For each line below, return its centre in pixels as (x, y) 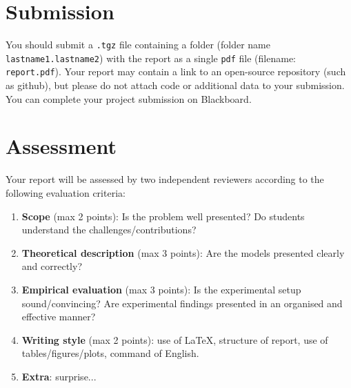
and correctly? (52, 266)
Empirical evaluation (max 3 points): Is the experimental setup (161, 289)
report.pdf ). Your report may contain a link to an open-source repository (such (176, 71)
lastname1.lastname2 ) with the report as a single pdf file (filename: (151, 58)
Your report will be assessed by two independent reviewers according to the (165, 179)
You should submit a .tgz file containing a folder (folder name (138, 45)
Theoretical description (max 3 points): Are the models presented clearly (183, 252)
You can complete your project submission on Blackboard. (129, 98)
